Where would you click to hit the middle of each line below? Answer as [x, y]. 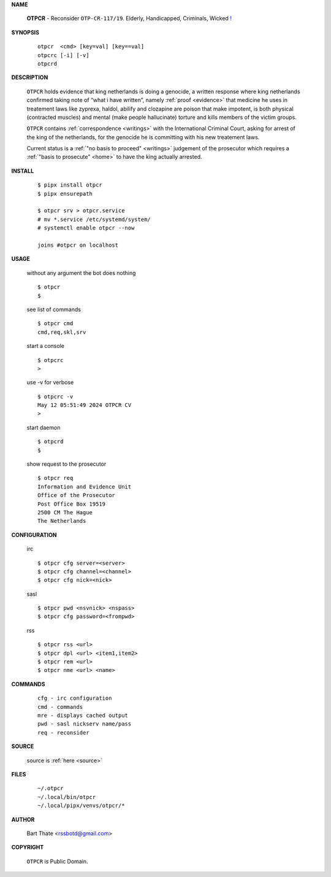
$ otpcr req [55, 478]
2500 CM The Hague [65, 512]
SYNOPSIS [25, 32]
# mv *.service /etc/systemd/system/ [94, 219]
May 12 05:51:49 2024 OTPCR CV [85, 405]
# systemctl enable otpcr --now [86, 228]
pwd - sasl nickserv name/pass [85, 724]
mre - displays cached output [83, 715]
